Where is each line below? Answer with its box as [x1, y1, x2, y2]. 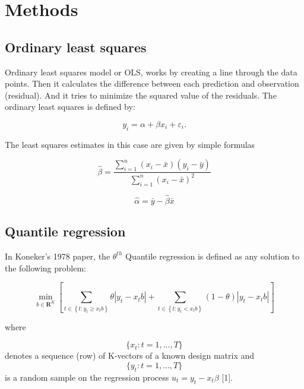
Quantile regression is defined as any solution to [125, 249, 300, 262]
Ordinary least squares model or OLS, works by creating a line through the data [5, 65, 297, 78]
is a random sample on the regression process [5, 371, 169, 383]
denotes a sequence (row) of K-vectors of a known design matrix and [5, 349, 254, 362]
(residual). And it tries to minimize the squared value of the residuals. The [5, 88, 277, 101]
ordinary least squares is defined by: [5, 100, 135, 113]
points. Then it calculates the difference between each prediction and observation [5, 77, 299, 90]
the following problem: [5, 261, 86, 274]
